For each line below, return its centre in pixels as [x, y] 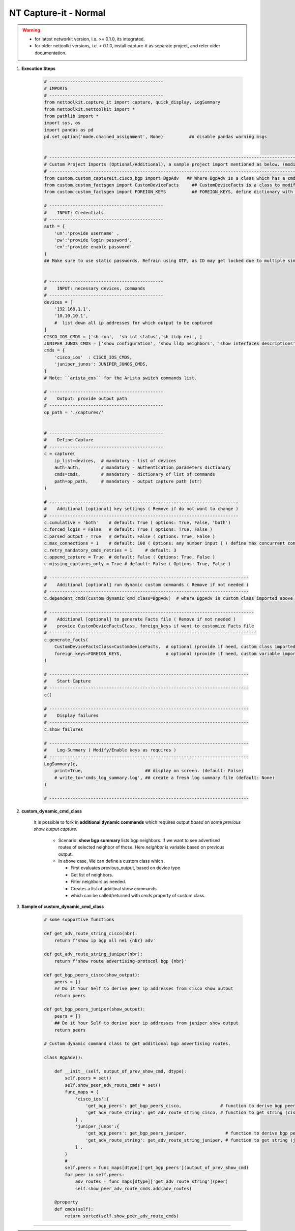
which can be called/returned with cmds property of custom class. [138, 895]
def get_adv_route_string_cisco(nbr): [91, 934]
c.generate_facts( [66, 640]
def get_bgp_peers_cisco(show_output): [92, 975]
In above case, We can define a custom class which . [112, 861]
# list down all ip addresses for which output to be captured [133, 323]
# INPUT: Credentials [74, 212]
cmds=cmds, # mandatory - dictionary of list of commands [135, 474]
